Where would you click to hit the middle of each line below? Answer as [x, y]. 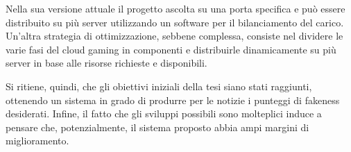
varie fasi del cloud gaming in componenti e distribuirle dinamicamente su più [171, 49]
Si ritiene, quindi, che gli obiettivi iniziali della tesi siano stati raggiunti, [159, 86]
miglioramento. [37, 141]
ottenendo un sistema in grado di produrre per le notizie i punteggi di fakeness [173, 100]
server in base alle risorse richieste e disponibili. [106, 63]
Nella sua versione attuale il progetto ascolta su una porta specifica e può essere [175, 8]
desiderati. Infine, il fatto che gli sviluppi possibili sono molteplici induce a [164, 113]
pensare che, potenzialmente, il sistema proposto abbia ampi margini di [157, 127]
